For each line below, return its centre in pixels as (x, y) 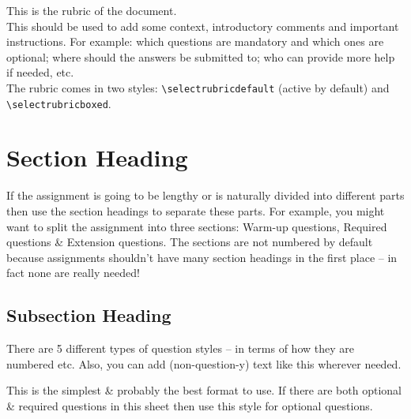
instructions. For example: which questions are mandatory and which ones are (195, 41)
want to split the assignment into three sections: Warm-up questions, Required (197, 226)
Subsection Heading (89, 315)
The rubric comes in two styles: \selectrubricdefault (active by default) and (198, 87)
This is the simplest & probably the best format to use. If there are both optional (204, 390)
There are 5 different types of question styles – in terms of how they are (180, 348)
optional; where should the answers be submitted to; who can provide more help (201, 56)
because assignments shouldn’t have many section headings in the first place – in (202, 257)
